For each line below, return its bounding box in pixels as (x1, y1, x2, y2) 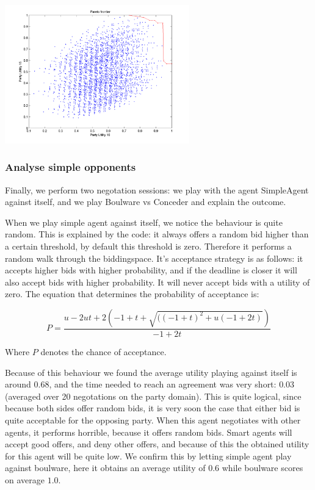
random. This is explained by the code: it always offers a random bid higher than (5, 228, 309, 240)
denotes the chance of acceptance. (40, 345, 167, 358)
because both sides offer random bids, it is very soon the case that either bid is (5, 402, 300, 414)
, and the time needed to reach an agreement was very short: (49, 378, 277, 391)
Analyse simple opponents (5, 159, 136, 175)
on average (5, 473, 45, 486)
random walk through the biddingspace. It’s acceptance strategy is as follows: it (5, 251, 303, 264)
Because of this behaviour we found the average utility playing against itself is (5, 366, 297, 378)
